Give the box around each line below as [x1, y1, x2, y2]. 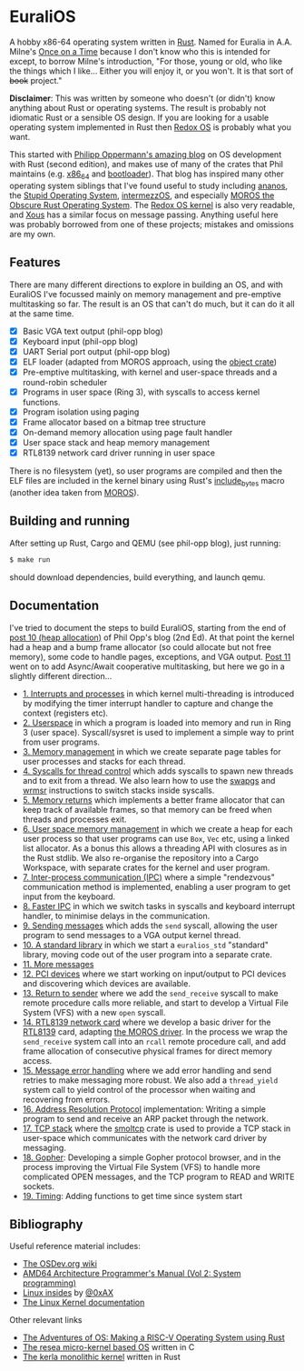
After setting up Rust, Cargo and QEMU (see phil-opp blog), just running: [9, 537, 281, 548]
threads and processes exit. [22, 814, 127, 825]
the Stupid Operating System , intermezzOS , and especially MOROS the [9, 189, 275, 201]
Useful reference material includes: [9, 1241, 141, 1252]
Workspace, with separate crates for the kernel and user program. [22, 862, 270, 873]
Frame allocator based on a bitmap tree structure [22, 416, 206, 427]
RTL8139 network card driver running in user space [22, 447, 216, 458]
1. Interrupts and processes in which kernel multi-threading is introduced [22, 688, 295, 699]
